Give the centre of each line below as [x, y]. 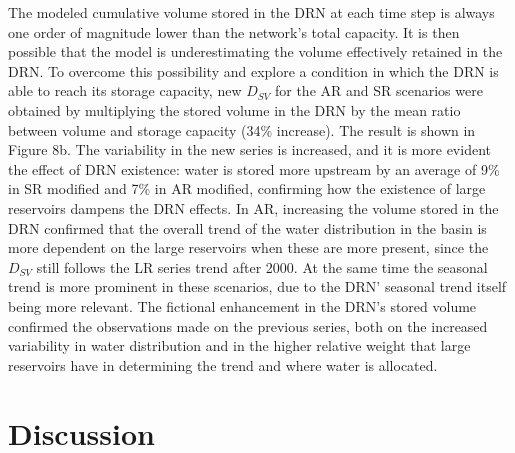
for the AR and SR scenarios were [378, 90]
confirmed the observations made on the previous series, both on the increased [248, 325]
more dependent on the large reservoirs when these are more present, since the [248, 247]
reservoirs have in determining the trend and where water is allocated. [223, 364]
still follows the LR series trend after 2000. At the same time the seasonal [262, 266]
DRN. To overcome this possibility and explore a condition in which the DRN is [253, 70]
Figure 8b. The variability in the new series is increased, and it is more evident [249, 149]
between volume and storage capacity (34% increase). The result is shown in [242, 129]
